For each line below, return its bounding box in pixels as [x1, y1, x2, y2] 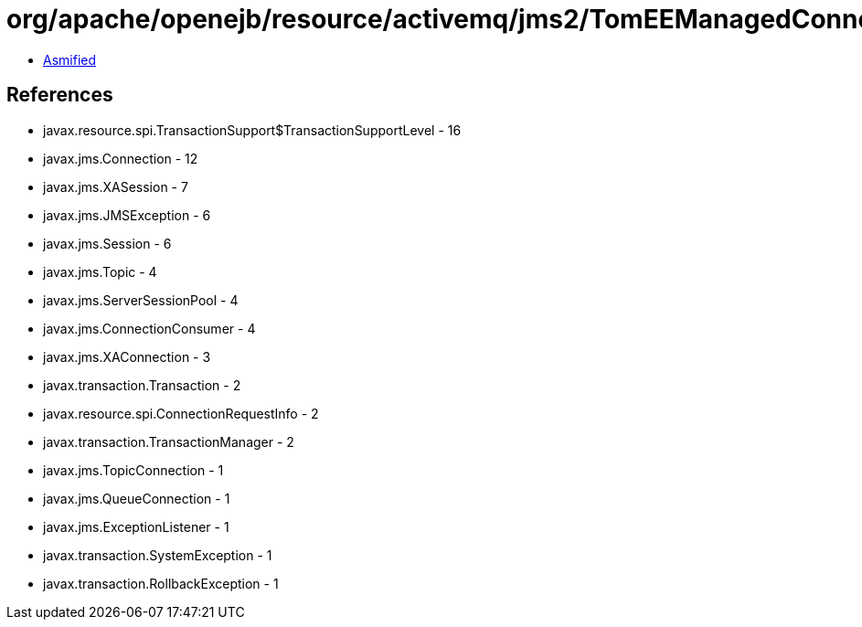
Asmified [43, 51, 97, 68]
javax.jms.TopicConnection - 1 [43, 462, 224, 478]
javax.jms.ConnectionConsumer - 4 [43, 320, 256, 336]
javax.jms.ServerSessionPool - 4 [43, 292, 239, 308]
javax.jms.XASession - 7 [43, 178, 188, 195]
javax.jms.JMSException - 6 [43, 207, 211, 223]
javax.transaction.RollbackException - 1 [43, 575, 279, 591]
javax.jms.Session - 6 [43, 235, 172, 251]
